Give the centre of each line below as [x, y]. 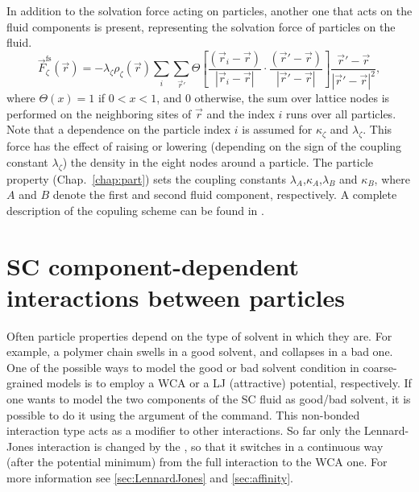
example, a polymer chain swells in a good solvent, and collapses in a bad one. [200, 351]
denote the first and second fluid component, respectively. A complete [225, 194]
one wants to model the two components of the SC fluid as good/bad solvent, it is [209, 399]
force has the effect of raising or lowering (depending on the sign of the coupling [204, 146]
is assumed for [277, 129]
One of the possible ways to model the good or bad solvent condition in [183, 367]
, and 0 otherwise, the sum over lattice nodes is [273, 98]
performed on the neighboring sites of [99, 113]
